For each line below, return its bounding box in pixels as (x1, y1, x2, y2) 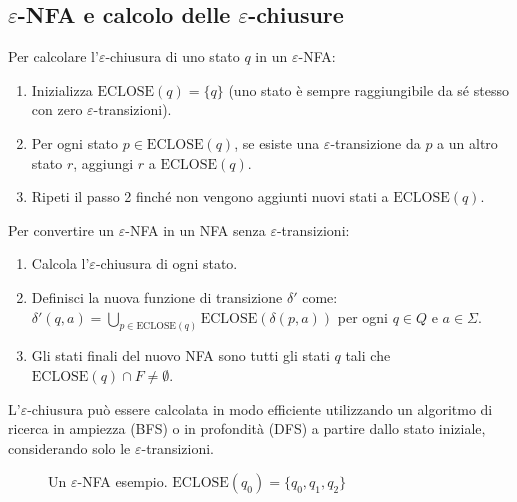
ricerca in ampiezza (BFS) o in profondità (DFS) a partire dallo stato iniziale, (8, 418, 486, 439)
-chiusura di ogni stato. (95, 253, 238, 274)
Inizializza (31, 79, 93, 100)
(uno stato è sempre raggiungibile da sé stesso (228, 79, 509, 100)
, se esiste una (234, 132, 320, 153)
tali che (345, 345, 391, 366)
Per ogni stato (31, 132, 119, 153)
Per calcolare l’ (8, 46, 99, 67)
